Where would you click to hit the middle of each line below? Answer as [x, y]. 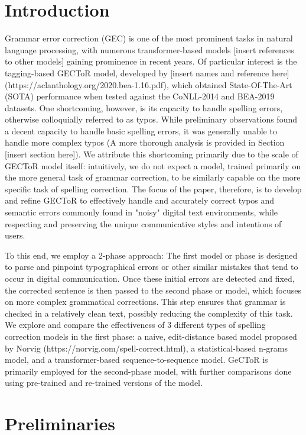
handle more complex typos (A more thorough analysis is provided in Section [145, 142]
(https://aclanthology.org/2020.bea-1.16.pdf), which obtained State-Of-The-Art [149, 84]
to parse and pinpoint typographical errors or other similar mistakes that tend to [152, 267]
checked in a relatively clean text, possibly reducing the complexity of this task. [149, 313]
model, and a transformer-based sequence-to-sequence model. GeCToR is [136, 360]
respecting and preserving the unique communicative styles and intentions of [143, 223]
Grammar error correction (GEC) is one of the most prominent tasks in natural [149, 38]
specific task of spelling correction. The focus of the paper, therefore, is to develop [153, 188]
